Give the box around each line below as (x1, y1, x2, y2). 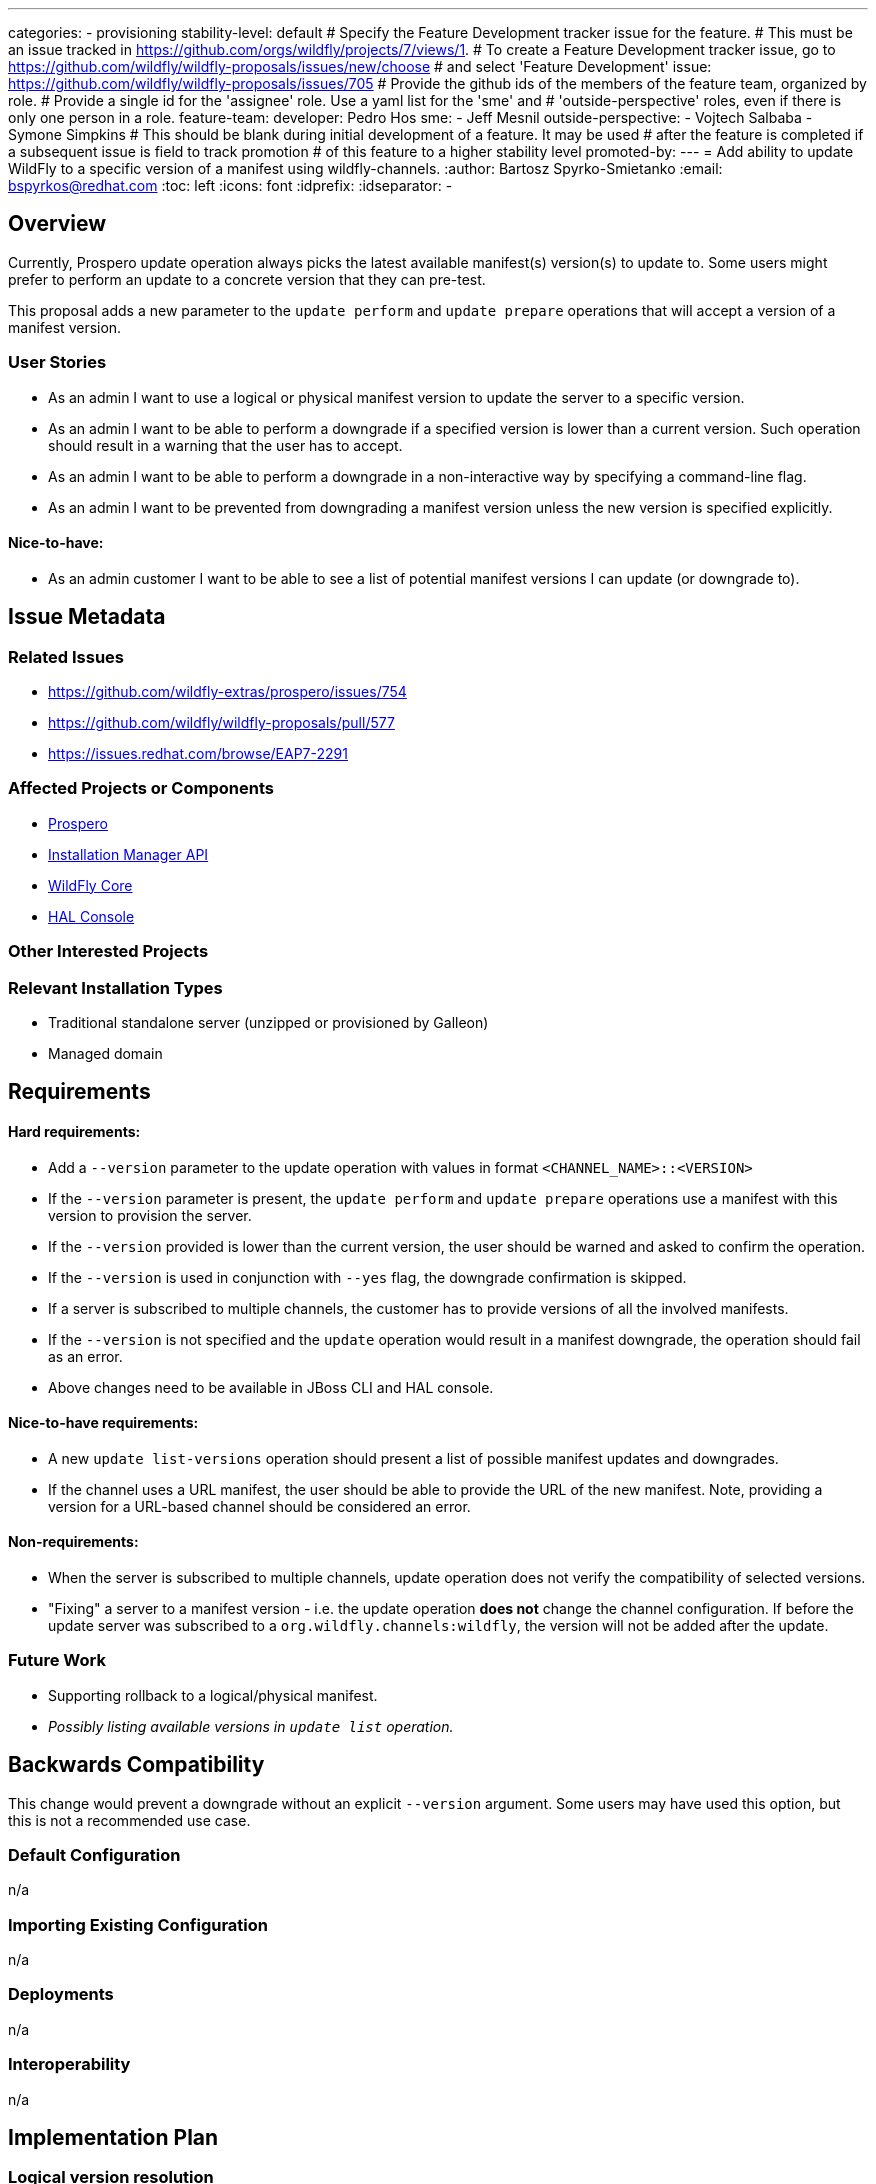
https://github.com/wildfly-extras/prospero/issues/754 (48, 683, 407, 701)
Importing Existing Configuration (8, 1914, 269, 1935)
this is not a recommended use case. (8, 1811, 251, 1829)
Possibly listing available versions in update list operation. (48, 1717, 454, 1735)
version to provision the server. (48, 1206, 252, 1224)
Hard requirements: (8, 1122, 141, 1140)
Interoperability (8, 2054, 131, 2075)
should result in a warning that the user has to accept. (48, 436, 403, 454)
